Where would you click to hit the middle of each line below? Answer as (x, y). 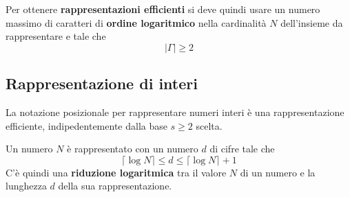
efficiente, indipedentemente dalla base (86, 125)
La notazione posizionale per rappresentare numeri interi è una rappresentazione (175, 112)
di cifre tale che (242, 149)
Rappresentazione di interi (102, 83)
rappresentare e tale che (56, 36)
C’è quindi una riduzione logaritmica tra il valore (116, 172)
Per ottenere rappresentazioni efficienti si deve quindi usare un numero (163, 9)
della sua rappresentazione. (115, 186)
